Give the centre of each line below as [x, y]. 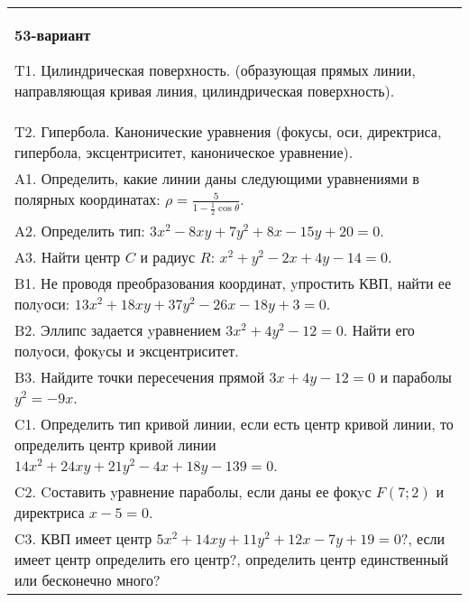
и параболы [416, 377]
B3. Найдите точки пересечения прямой [140, 377]
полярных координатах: [87, 199]
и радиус [168, 257]
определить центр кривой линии [115, 445]
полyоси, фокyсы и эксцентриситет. [127, 351]
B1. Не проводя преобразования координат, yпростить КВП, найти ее [233, 283]
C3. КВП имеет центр [83, 539]
